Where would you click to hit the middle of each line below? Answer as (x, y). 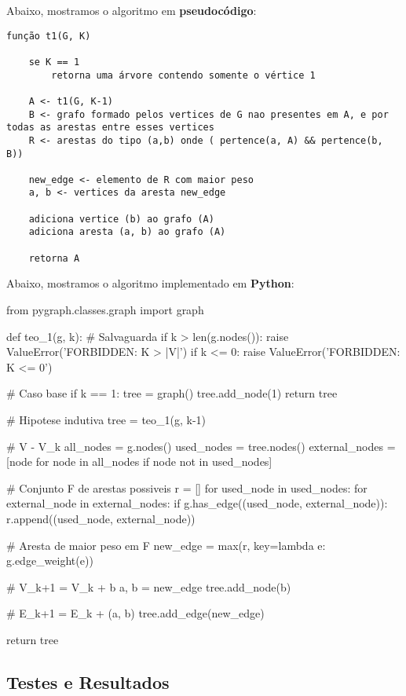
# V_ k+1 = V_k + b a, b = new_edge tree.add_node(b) (149, 586)
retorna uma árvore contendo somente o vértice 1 (183, 75)
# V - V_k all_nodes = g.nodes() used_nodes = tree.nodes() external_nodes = (201, 446)
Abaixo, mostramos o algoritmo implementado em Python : (150, 283)
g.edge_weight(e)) (50, 560)
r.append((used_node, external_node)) (101, 518)
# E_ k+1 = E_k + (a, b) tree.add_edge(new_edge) (135, 613)
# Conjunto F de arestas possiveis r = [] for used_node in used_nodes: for (187, 487)
